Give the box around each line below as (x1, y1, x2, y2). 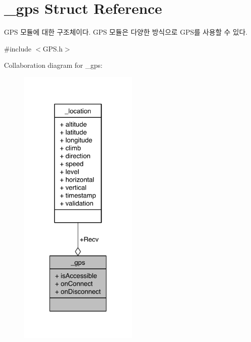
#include (4, 43, 32, 53)
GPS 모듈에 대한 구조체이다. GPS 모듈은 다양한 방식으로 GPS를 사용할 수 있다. (4, 27, 248, 37)
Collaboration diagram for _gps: (4, 60, 102, 70)
